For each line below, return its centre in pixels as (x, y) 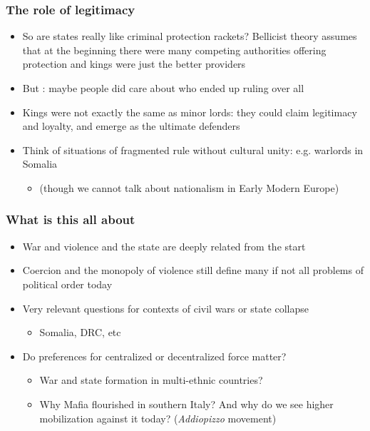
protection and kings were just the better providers (134, 64)
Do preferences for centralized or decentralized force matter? (154, 356)
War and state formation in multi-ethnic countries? (151, 380)
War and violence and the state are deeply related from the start (164, 246)
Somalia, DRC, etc (80, 332)
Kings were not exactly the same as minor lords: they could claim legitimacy (190, 112)
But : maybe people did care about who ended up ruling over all (163, 88)
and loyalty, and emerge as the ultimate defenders (131, 126)
